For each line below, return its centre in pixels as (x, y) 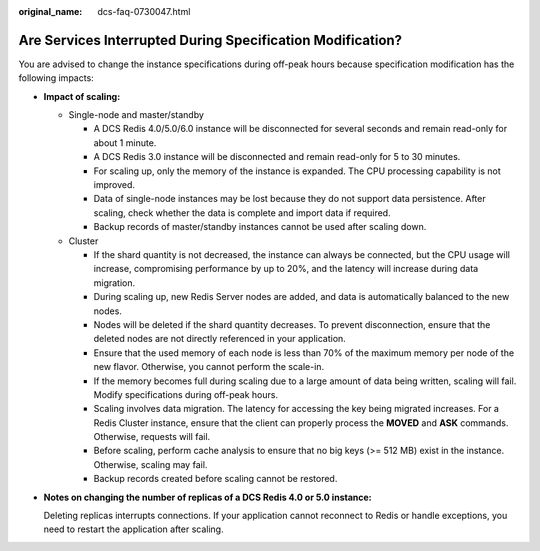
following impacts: (56, 78)
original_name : (50, 11)
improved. (114, 185)
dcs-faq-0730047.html (144, 11)
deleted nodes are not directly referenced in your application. (220, 339)
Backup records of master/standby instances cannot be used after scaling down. (260, 227)
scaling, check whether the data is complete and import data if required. (242, 212)
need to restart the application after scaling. (133, 529)
